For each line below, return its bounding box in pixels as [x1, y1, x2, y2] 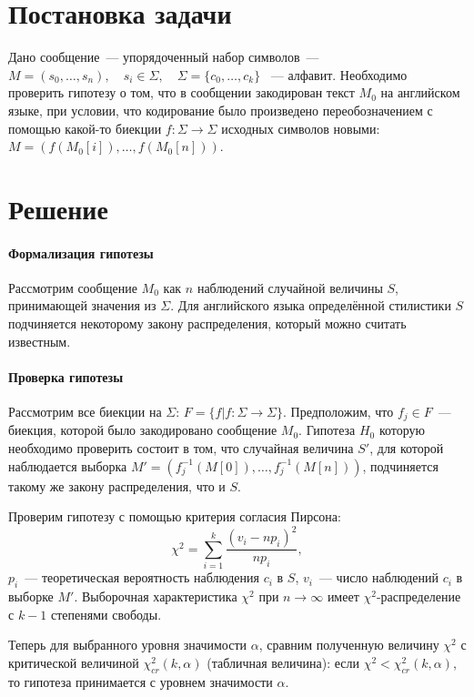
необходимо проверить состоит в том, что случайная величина [8, 439, 354, 458]
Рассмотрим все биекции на [8, 402, 162, 421]
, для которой [369, 439, 444, 458]
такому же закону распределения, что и [8, 476, 226, 495]
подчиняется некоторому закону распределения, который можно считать [8, 314, 407, 333]
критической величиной [8, 652, 139, 672]
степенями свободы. [50, 604, 162, 623]
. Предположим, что [282, 402, 394, 421]
